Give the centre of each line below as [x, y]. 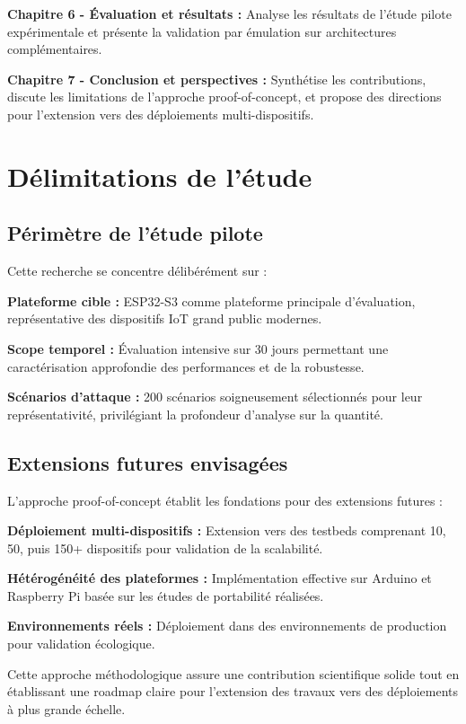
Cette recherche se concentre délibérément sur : [137, 271]
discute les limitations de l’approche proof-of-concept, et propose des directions [224, 97]
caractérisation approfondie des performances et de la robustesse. [186, 366]
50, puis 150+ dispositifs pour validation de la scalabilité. [165, 547]
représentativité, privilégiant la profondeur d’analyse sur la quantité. [195, 414]
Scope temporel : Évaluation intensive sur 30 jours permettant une [198, 348]
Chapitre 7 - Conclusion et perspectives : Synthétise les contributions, [217, 79]
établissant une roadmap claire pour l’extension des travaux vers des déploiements [233, 691]
